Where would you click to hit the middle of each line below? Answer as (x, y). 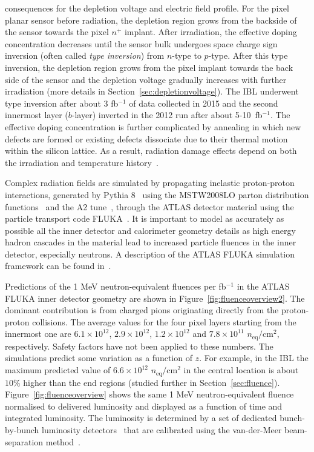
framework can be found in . (58, 266)
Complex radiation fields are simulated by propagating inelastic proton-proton (150, 183)
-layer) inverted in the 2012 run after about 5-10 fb (167, 115)
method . (63, 441)
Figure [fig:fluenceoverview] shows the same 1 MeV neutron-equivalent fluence (149, 394)
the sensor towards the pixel (57, 32)
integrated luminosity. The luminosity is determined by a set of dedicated (141, 418)
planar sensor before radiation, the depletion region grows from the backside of (151, 20)
